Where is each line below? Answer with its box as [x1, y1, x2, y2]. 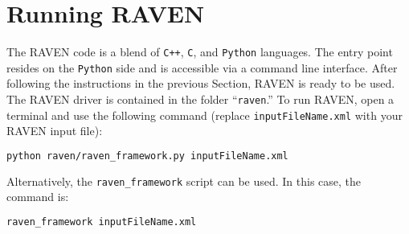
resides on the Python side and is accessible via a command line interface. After [6, 59, 398, 76]
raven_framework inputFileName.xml [6, 216, 197, 228]
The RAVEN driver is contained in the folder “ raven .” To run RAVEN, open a [6, 91, 395, 108]
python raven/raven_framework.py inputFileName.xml [6, 150, 288, 162]
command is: [6, 188, 69, 205]
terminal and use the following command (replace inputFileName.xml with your [6, 106, 403, 123]
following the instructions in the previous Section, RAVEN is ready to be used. [6, 75, 395, 92]
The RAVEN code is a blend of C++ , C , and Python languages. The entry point [6, 43, 393, 60]
